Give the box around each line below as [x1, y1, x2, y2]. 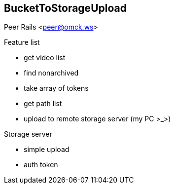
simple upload [24, 145, 70, 154]
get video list [24, 53, 66, 62]
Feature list [4, 38, 40, 47]
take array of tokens [24, 84, 89, 93]
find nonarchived [24, 69, 79, 77]
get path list [24, 99, 62, 108]
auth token [24, 160, 58, 169]
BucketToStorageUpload [4, 2, 127, 14]
